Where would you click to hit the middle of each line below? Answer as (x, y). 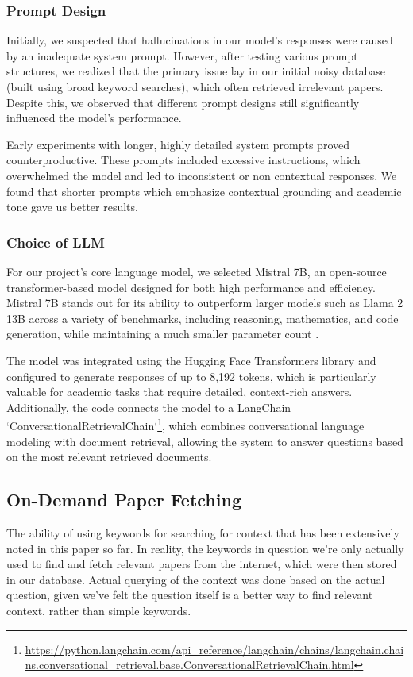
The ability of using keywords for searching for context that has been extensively (203, 532)
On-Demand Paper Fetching (124, 500)
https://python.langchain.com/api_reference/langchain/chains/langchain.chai (214, 649)
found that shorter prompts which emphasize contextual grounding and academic (204, 191)
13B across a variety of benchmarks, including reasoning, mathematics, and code (203, 318)
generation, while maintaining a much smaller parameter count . (163, 334)
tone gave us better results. (72, 207)
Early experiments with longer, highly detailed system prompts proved (178, 144)
